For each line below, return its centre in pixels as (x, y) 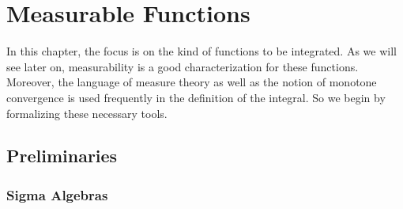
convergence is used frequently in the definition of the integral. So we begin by (196, 97)
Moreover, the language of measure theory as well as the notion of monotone (192, 82)
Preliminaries (62, 156)
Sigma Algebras (57, 194)
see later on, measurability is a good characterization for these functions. (183, 66)
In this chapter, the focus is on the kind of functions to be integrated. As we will (201, 51)
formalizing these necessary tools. (87, 113)
